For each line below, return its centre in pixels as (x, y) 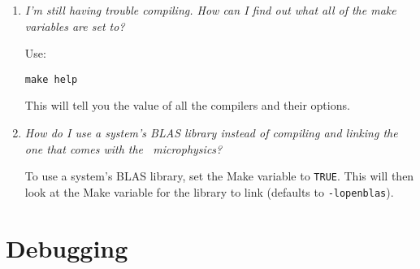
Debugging (67, 247)
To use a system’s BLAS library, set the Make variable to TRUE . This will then (219, 176)
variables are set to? (75, 26)
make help (51, 79)
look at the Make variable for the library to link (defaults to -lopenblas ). (209, 191)
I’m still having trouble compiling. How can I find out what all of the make (210, 10)
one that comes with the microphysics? (123, 148)
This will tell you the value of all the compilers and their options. (187, 105)
